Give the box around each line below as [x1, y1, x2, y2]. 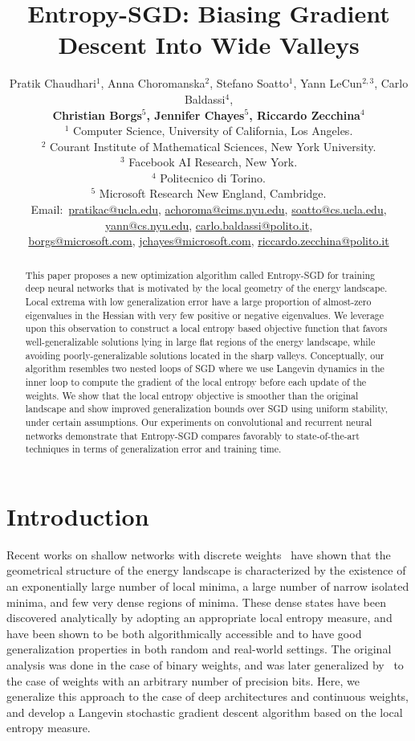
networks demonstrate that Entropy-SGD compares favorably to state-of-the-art [25, 428, 360, 442]
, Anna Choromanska [100, 75, 205, 92]
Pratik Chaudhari [9, 75, 96, 92]
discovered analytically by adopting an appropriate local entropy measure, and [6, 609, 393, 626]
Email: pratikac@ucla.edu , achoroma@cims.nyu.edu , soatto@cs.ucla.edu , [31, 201, 387, 218]
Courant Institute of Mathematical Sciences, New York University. [49, 137, 376, 154]
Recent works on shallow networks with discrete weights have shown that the [6, 546, 391, 563]
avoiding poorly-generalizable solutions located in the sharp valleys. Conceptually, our [25, 348, 384, 362]
